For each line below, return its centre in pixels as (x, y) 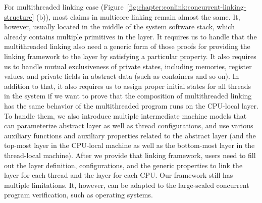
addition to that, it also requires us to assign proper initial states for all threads (127, 86)
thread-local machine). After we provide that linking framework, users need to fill (130, 155)
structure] (19, 16)
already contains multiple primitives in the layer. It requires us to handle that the (130, 36)
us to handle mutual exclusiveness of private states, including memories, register (128, 66)
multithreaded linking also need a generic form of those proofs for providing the (127, 46)
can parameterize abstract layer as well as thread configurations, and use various (129, 125)
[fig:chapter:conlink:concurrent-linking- (187, 7)
